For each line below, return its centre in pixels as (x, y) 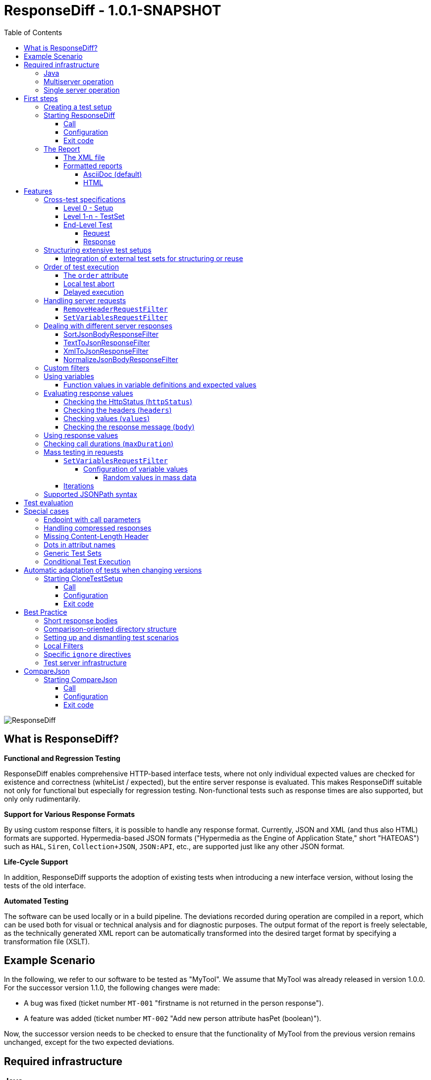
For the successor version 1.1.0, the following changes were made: (112, 988)
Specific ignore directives (87, 654)
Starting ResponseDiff (80, 115)
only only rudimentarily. (42, 799)
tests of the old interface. (45, 885)
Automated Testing (36, 901)
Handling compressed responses (98, 528)
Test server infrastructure (85, 662)
